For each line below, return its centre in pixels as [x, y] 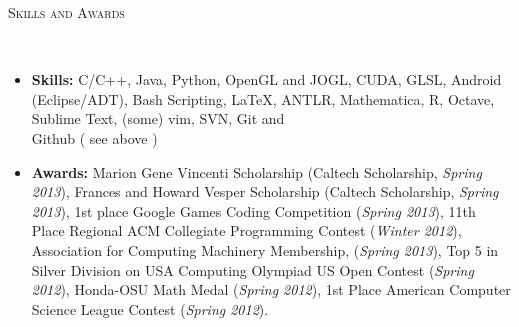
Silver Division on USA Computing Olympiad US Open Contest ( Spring [252, 269]
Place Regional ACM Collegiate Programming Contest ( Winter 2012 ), [246, 230]
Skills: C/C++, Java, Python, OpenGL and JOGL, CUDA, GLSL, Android [266, 79]
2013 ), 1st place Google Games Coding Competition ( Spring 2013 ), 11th [253, 210]
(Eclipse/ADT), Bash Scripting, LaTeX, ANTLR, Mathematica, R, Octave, [263, 98]
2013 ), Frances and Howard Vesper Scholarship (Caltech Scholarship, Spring [265, 191]
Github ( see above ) [94, 137]
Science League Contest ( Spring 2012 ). [150, 308]
